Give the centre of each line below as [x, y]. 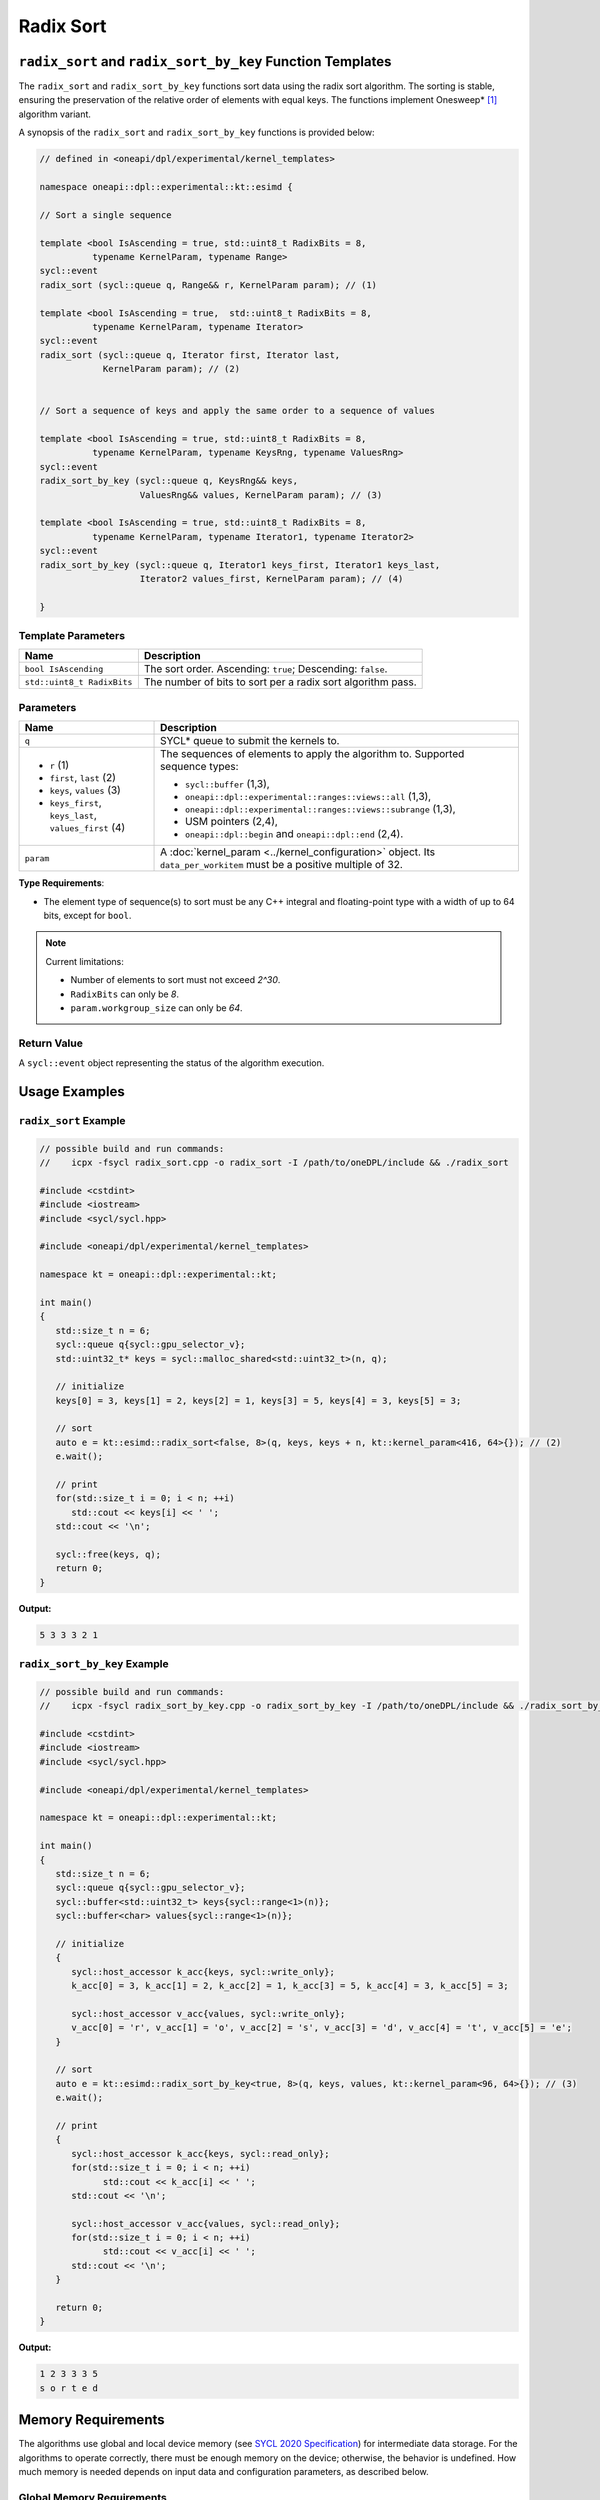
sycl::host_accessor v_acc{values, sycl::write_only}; [208, 2013]
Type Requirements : [61, 883]
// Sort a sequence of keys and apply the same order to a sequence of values [237, 411]
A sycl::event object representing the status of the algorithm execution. [171, 1063]
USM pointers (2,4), [232, 822]
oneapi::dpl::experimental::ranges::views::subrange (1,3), [320, 809]
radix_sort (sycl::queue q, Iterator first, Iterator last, [190, 354]
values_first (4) [87, 828]
